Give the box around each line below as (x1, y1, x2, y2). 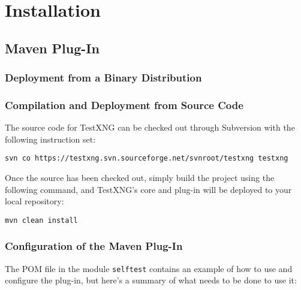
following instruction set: (5, 132, 96, 145)
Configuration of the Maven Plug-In (5, 238, 183, 253)
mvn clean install (5, 216, 78, 225)
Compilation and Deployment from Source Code (5, 97, 243, 112)
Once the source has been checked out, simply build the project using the (5, 171, 275, 184)
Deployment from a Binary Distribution (5, 70, 202, 85)
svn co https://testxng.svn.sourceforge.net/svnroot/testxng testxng (5, 154, 288, 163)
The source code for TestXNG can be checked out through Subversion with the (5, 121, 295, 134)
